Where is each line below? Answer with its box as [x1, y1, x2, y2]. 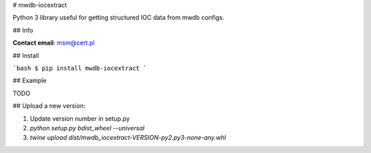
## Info [12, 26, 34, 34]
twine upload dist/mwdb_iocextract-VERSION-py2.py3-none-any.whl [30, 134, 227, 142]
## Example [12, 76, 47, 85]
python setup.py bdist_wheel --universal [30, 123, 145, 132]
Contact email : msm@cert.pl [12, 38, 95, 47]
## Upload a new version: [12, 102, 86, 110]
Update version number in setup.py [30, 114, 130, 123]
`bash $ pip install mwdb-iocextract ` [12, 64, 147, 72]
